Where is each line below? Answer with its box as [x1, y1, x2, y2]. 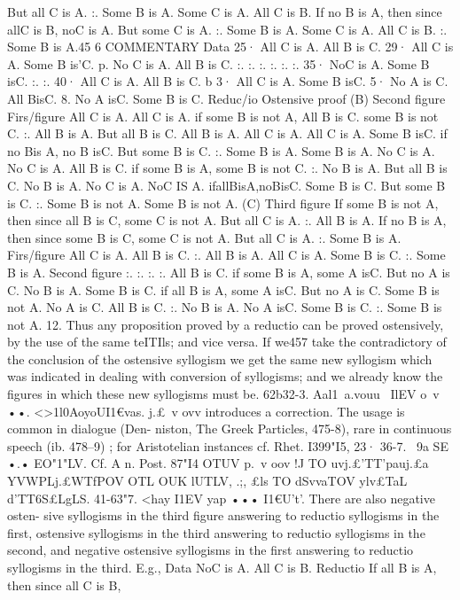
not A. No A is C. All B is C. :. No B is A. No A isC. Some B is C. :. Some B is [7, 298, 442, 316]
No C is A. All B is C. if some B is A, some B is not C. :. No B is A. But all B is [7, 159, 448, 177]
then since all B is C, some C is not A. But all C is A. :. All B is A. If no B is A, [7, 211, 447, 230]
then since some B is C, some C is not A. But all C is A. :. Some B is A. [7, 228, 402, 246]
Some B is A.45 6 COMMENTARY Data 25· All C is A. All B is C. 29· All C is [7, 37, 454, 56]
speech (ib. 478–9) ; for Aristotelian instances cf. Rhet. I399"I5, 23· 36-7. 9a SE [7, 436, 448, 455]
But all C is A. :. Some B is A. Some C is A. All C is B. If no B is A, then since [7, 3, 442, 20]
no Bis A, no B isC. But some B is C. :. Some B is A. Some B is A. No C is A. [7, 141, 435, 160]
